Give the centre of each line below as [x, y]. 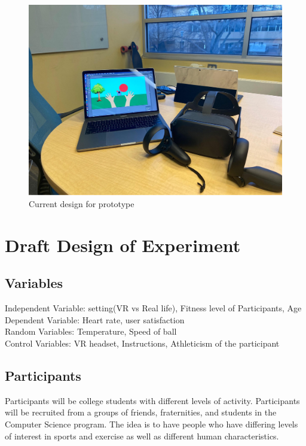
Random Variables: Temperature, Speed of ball [91, 331]
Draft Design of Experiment [123, 245]
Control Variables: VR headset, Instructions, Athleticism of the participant [142, 343]
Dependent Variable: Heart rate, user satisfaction [95, 319]
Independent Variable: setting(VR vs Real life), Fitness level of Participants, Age [153, 308]
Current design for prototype [82, 204]
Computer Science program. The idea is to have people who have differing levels [152, 424]
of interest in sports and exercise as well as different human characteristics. [142, 436]
